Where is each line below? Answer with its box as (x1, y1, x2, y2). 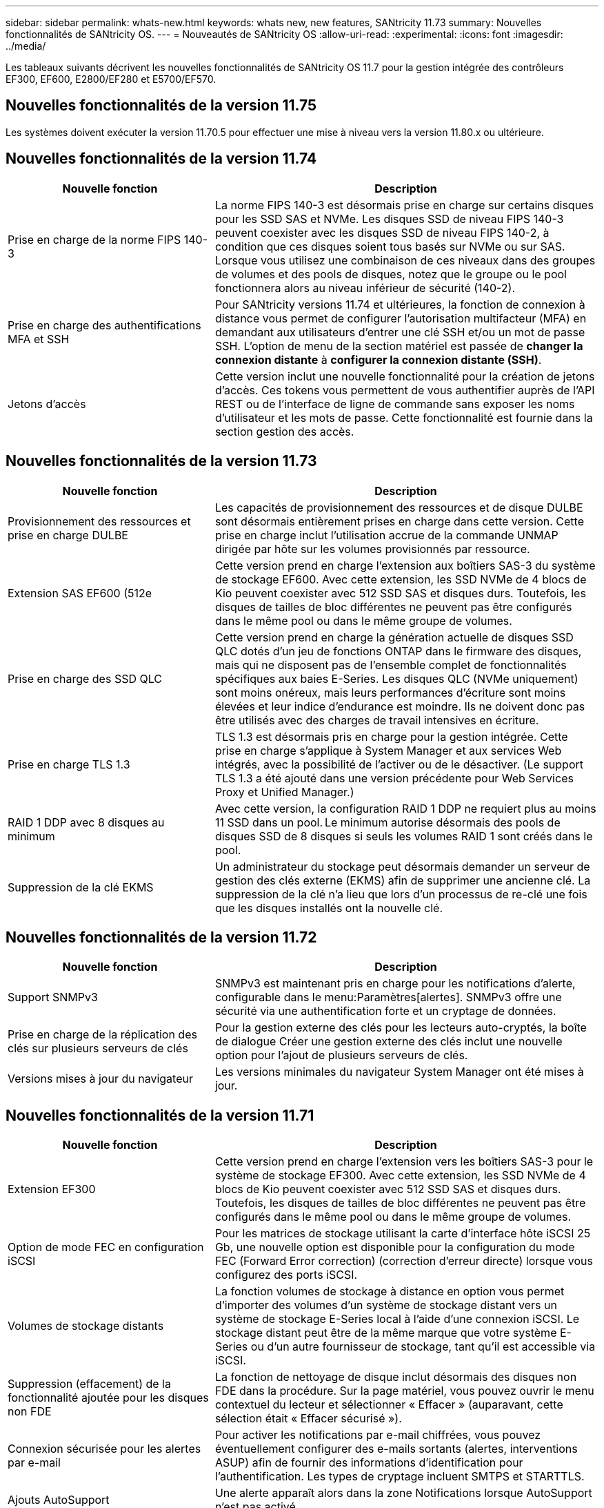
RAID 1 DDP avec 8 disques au (8, 815, 165, 829)
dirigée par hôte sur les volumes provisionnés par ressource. (214, 541, 530, 556)
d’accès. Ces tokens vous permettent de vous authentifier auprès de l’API (214, 383, 595, 397)
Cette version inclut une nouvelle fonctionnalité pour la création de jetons (214, 369, 595, 383)
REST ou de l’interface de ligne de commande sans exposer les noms (214, 396, 575, 411)
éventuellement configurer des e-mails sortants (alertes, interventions (214, 1442, 578, 1456)
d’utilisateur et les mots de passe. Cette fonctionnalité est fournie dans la (214, 410, 593, 425)
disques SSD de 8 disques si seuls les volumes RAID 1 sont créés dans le (214, 829, 593, 843)
